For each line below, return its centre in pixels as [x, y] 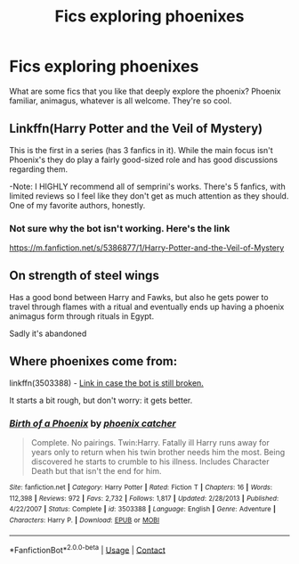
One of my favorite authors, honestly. [77, 205]
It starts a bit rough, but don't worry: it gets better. [101, 400]
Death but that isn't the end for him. [96, 470]
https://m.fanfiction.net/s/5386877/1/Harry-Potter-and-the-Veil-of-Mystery [147, 248]
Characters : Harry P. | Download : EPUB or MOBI [85, 520]
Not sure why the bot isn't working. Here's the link [120, 228]
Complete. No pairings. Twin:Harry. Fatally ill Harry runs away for [150, 442]
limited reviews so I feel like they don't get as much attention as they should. [149, 196]
